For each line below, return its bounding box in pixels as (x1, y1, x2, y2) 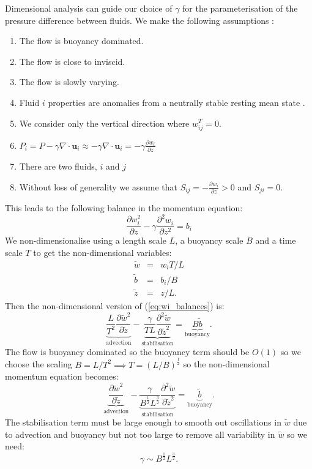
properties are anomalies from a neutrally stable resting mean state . (48, 96, 305, 108)
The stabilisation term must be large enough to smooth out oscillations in (5, 416, 282, 429)
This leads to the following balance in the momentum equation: (5, 201, 243, 214)
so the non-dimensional (183, 358, 270, 370)
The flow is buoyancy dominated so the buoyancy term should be (5, 345, 250, 358)
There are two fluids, (19, 160, 97, 173)
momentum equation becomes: (5, 370, 119, 383)
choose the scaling (5, 358, 72, 370)
